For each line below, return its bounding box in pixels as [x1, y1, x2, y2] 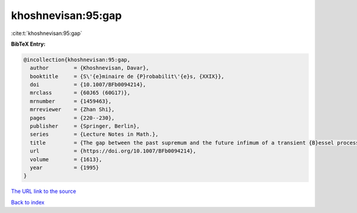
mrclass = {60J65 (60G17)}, [30, 90, 131, 96]
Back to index [11, 199, 45, 206]
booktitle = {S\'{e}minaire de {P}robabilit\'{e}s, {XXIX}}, [30, 73, 225, 80]
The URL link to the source [11, 187, 77, 195]
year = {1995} [30, 164, 99, 171]
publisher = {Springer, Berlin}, [30, 123, 140, 130]
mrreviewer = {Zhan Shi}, [30, 106, 115, 113]
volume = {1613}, [30, 156, 102, 163]
